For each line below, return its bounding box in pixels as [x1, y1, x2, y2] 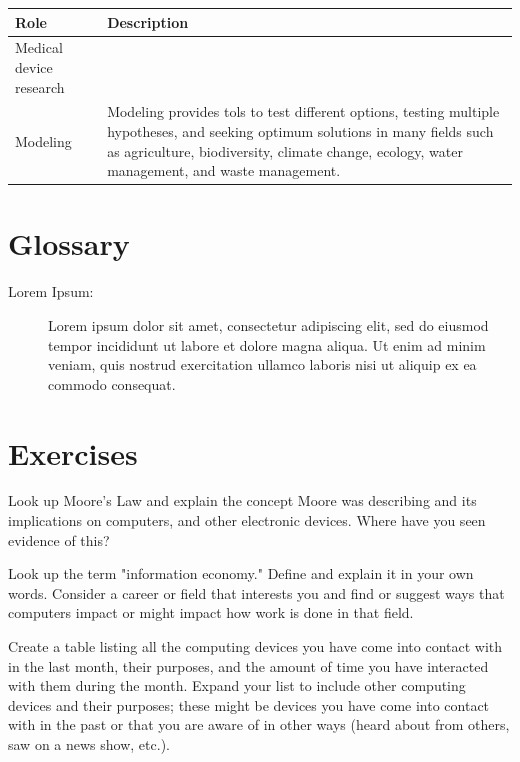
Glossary [8, 223, 130, 264]
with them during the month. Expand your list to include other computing [8, 675, 466, 696]
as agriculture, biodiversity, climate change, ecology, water [107, 140, 463, 161]
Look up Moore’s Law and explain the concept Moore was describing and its [8, 490, 477, 511]
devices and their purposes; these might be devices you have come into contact [8, 694, 490, 715]
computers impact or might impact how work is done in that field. [8, 602, 414, 623]
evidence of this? [8, 529, 110, 550]
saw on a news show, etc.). [8, 734, 170, 754]
